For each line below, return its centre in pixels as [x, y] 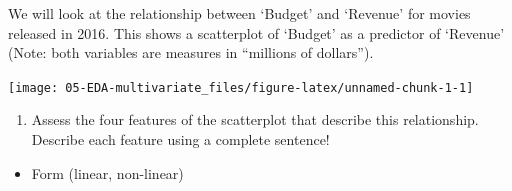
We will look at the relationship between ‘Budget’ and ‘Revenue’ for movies [239, 13]
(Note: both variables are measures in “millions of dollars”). [191, 52]
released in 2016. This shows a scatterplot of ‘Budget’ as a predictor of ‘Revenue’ [256, 32]
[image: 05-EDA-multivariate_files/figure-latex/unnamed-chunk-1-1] [241, 87]
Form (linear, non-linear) [107, 172]
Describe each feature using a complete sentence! [180, 139]
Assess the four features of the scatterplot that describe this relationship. [255, 119]
